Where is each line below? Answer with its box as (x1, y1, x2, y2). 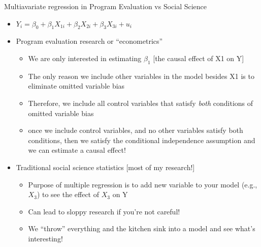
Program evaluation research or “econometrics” (16, 36, 163, 46)
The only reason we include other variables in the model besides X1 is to (28, 70, 254, 81)
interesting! (28, 233, 63, 243)
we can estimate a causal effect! (28, 145, 126, 155)
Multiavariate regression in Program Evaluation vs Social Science (4, 1, 207, 11)
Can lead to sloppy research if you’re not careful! (28, 206, 180, 216)
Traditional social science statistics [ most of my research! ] (16, 161, 195, 172)
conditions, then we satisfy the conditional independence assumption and (28, 134, 255, 145)
